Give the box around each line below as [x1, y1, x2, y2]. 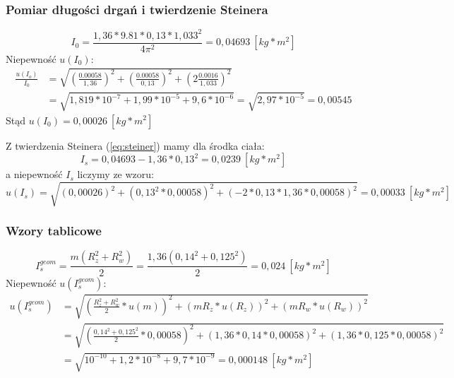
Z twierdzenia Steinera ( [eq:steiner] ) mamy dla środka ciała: [6, 138, 265, 153]
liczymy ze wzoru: [77, 167, 154, 182]
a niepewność [6, 167, 63, 182]
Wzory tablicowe [6, 222, 102, 240]
